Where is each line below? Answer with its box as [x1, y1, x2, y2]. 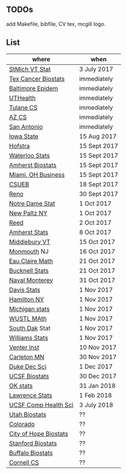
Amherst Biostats [9, 161, 57, 169]
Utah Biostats [9, 410, 47, 419]
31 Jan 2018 [79, 381, 116, 390]
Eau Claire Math [9, 257, 53, 265]
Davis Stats [9, 286, 40, 294]
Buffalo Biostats [9, 449, 53, 457]
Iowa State [9, 132, 38, 140]
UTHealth [9, 94, 36, 102]
